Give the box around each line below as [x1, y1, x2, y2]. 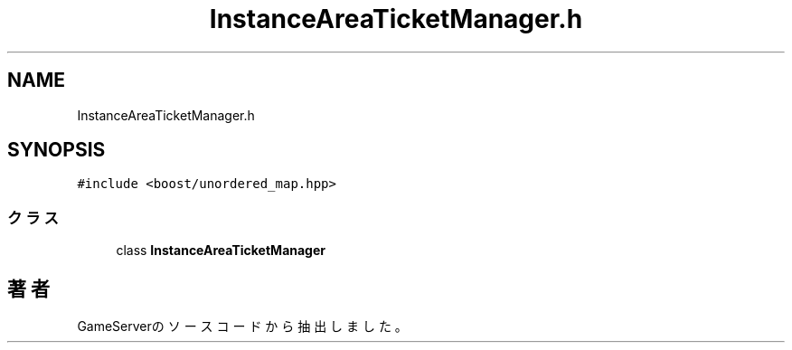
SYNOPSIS [7, 138, 106, 162]
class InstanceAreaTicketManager [116, 242, 326, 259]
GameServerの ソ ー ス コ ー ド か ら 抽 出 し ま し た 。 [77, 318, 408, 335]
